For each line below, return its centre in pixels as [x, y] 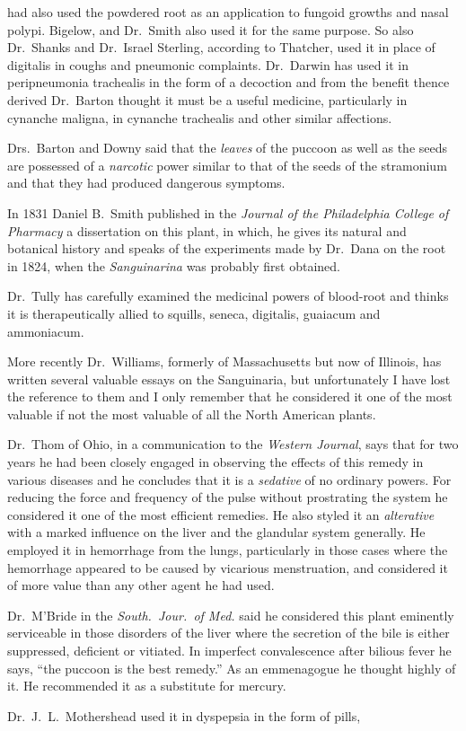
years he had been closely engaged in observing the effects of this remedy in [215, 462]
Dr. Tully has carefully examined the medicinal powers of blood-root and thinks [228, 296]
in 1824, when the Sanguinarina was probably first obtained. [174, 265]
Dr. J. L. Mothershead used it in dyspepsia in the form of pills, [184, 715]
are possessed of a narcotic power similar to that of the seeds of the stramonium [227, 165]
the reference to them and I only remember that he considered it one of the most [230, 396]
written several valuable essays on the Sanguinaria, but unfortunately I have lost [229, 379]
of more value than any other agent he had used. [141, 585]
